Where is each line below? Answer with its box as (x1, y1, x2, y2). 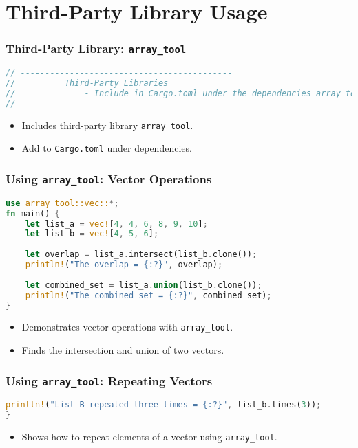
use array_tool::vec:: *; (6, 198, 119, 208)
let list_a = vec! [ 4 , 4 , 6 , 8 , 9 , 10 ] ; (25, 219, 208, 229)
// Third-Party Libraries (6, 78, 169, 89)
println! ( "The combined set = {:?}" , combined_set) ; (25, 290, 272, 300)
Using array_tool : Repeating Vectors (6, 372, 213, 389)
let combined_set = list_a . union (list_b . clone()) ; (25, 280, 262, 290)
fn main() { (6, 208, 60, 219)
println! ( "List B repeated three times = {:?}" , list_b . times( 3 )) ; (6, 400, 322, 410)
